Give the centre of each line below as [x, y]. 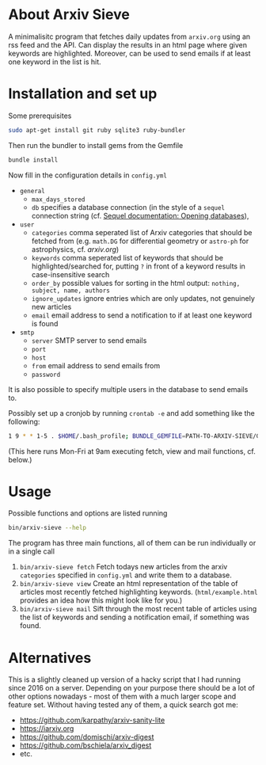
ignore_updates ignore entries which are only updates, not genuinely [143, 298]
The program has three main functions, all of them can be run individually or [132, 543]
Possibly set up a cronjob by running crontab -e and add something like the [131, 413]
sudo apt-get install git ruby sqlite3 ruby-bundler [97, 130]
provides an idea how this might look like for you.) [101, 600]
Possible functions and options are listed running [88, 513]
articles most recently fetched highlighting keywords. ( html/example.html [139, 592]
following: [24, 421]
